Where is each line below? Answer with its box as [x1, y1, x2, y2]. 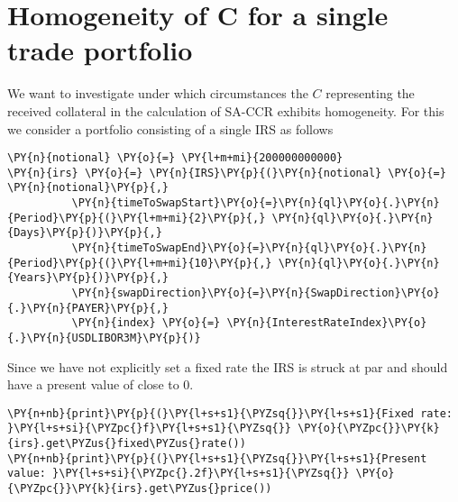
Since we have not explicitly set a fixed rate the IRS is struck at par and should [7, 357, 448, 376]
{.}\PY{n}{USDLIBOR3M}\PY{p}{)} [7, 331, 201, 344]
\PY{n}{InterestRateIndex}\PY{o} [226, 316, 427, 330]
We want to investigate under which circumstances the [7, 84, 308, 103]
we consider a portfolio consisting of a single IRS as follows [7, 119, 334, 138]
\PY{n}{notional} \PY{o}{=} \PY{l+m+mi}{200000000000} [7, 151, 343, 165]
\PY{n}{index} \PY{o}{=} [71, 316, 221, 330]
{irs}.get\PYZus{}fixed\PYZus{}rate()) [7, 437, 246, 451]
